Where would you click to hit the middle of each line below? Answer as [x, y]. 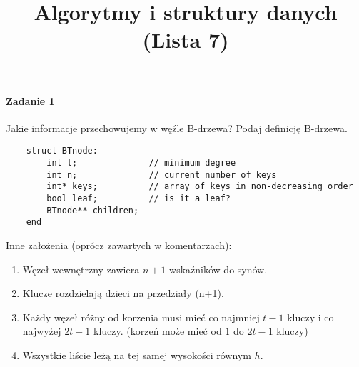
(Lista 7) [186, 40]
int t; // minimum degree [141, 163]
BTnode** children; [93, 210]
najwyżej [42, 331]
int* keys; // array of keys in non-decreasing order [200, 187]
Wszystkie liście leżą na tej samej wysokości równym [137, 355]
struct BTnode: [62, 151]
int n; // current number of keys [162, 175]
